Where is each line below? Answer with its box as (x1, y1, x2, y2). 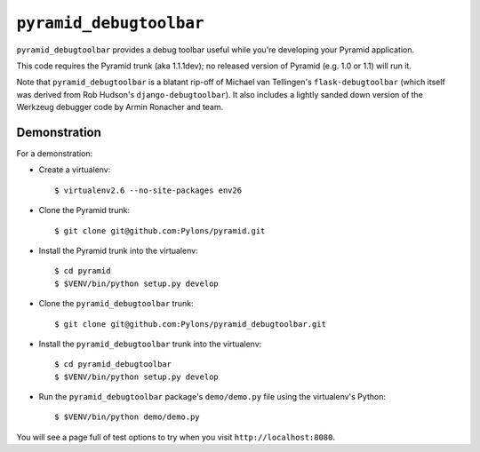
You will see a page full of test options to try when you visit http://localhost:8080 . (16, 432, 336, 442)
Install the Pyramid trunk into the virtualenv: (38, 245, 199, 256)
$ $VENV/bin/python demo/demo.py (54, 412, 200, 422)
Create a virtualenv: (38, 164, 111, 175)
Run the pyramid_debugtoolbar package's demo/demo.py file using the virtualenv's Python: (38, 392, 387, 402)
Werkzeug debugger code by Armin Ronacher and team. (16, 102, 224, 113)
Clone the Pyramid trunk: (38, 205, 131, 216)
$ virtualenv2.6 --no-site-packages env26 (54, 185, 243, 195)
